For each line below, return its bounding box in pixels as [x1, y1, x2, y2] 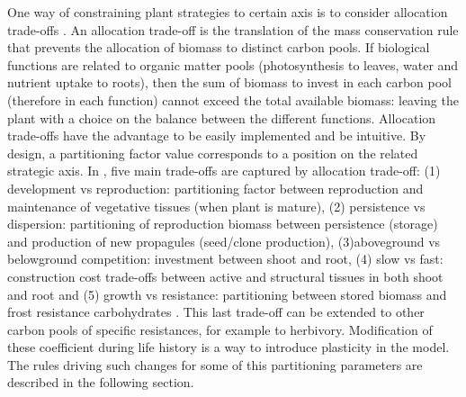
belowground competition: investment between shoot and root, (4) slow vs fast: [7, 249, 444, 268]
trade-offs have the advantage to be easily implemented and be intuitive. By [7, 126, 426, 145]
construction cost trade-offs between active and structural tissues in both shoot [7, 266, 444, 285]
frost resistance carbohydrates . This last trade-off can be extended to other [7, 302, 425, 321]
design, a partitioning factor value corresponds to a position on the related [7, 143, 418, 162]
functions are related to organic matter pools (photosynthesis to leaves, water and [7, 55, 459, 74]
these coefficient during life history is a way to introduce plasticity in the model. [7, 338, 450, 356]
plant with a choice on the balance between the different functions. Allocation [7, 108, 436, 127]
